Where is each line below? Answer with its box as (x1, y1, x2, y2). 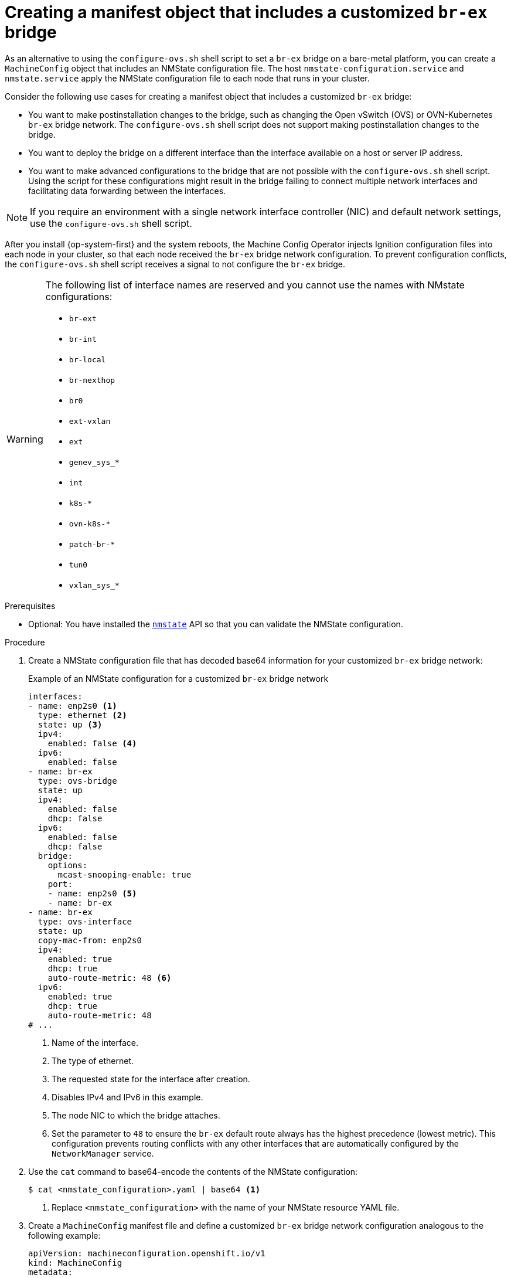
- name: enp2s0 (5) (47, 888, 137, 898)
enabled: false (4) (47, 738, 137, 748)
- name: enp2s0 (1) (28, 701, 117, 711)
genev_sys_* (69, 457, 120, 467)
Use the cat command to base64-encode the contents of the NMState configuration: (28, 1166, 358, 1177)
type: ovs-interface (38, 916, 132, 926)
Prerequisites (5, 600, 56, 611)
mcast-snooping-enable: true (57, 869, 192, 879)
